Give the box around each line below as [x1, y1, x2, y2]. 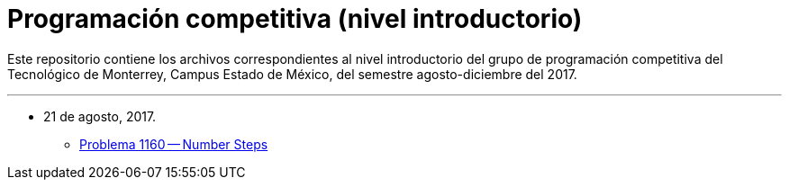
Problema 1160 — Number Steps [79, 136, 268, 152]
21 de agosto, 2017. [43, 108, 157, 124]
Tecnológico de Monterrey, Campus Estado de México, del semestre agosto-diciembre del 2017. [7, 66, 577, 82]
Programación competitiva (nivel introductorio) [7, 4, 583, 34]
